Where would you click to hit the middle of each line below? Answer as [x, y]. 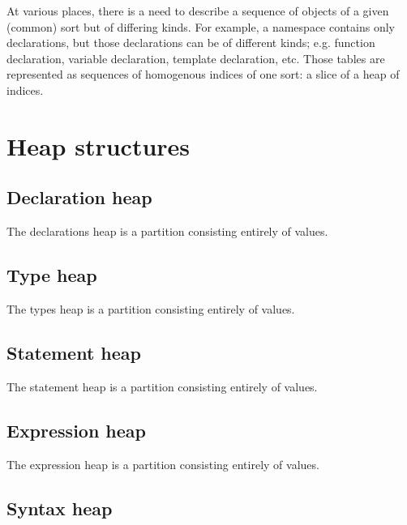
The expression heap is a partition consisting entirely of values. [163, 464]
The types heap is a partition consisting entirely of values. [151, 308]
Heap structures [99, 145]
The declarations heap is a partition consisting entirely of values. [167, 231]
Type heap [52, 275]
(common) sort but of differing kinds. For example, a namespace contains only [201, 26]
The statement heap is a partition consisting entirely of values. [162, 386]
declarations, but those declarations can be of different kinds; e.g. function [191, 43]
